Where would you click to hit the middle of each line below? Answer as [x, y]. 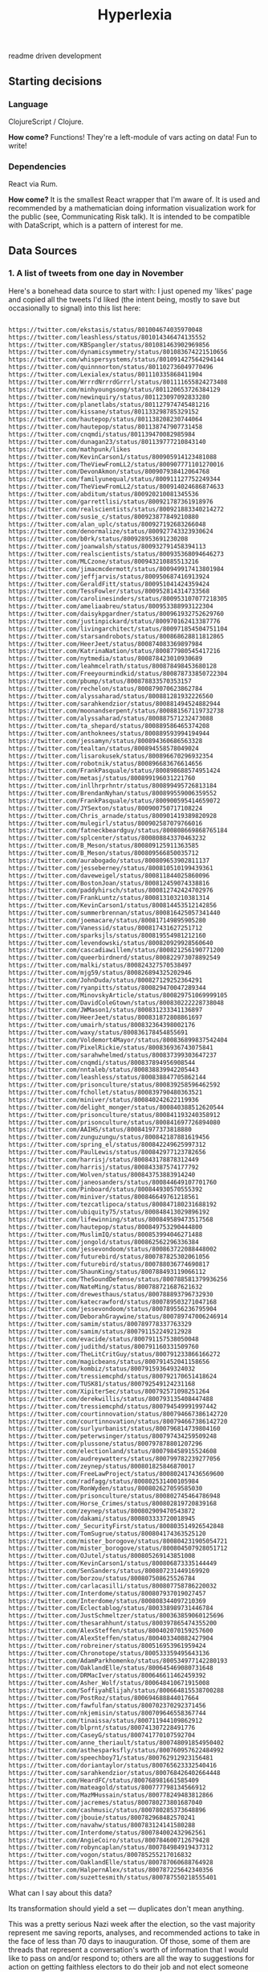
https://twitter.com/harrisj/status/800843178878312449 [104, 1160]
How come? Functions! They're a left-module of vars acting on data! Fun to [133, 137]
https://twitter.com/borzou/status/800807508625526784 [102, 1578]
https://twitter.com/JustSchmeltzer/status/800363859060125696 [116, 1616]
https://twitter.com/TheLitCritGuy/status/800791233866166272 [114, 1354]
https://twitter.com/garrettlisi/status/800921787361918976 [111, 501]
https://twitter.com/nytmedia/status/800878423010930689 [106, 659]
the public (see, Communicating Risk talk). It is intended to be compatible [129, 217]
